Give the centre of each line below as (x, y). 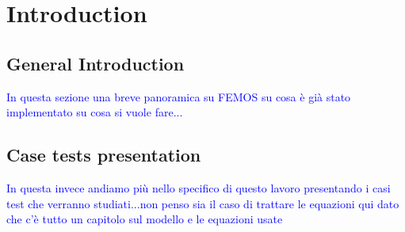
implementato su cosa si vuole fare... (95, 112)
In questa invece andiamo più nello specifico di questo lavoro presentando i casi (199, 187)
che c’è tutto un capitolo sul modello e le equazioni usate (145, 219)
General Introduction (96, 63)
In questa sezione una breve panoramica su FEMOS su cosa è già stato (179, 96)
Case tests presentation (104, 155)
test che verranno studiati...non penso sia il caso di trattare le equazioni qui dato (203, 203)
